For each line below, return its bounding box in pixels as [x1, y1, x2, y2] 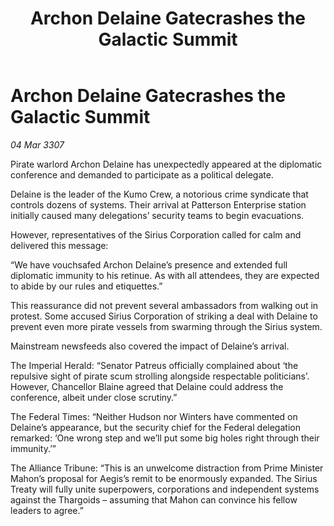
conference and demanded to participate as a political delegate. [10, 168, 274, 181]
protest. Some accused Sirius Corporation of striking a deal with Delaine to [10, 310, 318, 322]
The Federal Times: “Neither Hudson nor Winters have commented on [10, 410, 298, 422]
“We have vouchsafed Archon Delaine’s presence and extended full [10, 258, 288, 271]
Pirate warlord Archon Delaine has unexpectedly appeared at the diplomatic [10, 158, 323, 170]
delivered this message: [10, 239, 109, 251]
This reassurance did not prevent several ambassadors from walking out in [10, 299, 319, 311]
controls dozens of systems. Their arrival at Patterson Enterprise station [10, 198, 307, 211]
